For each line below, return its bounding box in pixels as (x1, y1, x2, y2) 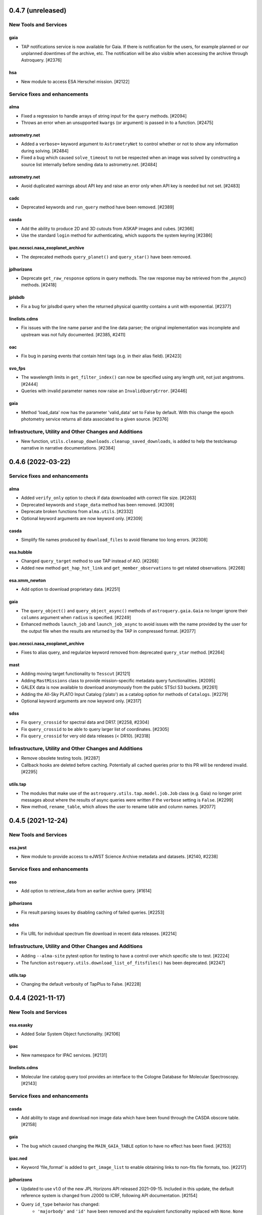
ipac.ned (9, 1155, 28, 1161)
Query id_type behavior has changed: (21, 1201, 100, 1207)
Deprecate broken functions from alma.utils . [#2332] (21, 508, 133, 515)
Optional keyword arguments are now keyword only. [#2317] (21, 698, 142, 704)
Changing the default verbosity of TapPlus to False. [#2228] (21, 981, 141, 987)
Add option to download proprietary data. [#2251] (21, 586, 121, 592)
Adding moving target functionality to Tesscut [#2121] (21, 671, 131, 677)
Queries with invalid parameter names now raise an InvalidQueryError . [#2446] (21, 388, 187, 394)
